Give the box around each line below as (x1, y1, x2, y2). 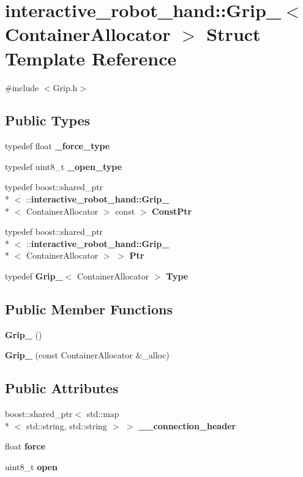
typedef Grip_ (5, 270, 63, 283)
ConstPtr (152, 204, 192, 217)
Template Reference (5, 45, 177, 70)
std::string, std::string (26, 419, 107, 432)
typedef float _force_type (5, 139, 110, 152)
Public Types (5, 111, 91, 130)
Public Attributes (5, 379, 119, 398)
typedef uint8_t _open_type (5, 160, 122, 172)
